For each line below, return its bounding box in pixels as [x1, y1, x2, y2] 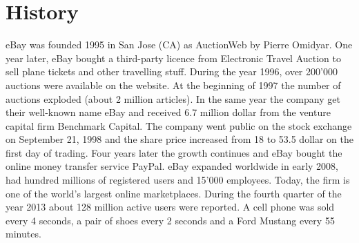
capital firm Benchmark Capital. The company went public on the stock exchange [6, 118, 352, 133]
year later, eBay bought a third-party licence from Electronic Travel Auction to [6, 50, 341, 65]
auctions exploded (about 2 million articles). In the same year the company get [6, 91, 340, 106]
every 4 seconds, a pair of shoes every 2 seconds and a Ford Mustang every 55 [6, 213, 335, 227]
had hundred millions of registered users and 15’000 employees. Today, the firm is [6, 173, 350, 187]
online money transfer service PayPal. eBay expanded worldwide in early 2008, [6, 159, 338, 173]
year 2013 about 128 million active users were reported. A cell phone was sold [6, 200, 335, 214]
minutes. [6, 226, 41, 241]
